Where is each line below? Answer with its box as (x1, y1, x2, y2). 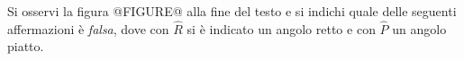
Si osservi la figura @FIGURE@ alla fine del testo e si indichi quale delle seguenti (7, 2, 457, 20)
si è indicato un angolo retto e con (187, 19, 376, 38)
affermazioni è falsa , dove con (7, 19, 169, 38)
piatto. (7, 37, 44, 56)
